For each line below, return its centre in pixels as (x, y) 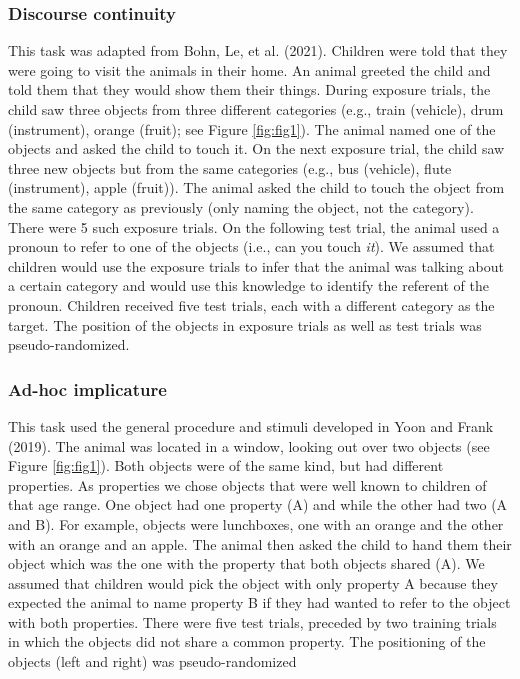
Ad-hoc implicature (87, 388)
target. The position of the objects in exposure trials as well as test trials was (245, 324)
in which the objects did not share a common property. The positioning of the (247, 641)
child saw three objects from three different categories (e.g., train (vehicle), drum (256, 109)
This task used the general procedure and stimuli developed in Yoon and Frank (251, 425)
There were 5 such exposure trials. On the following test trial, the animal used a (254, 226)
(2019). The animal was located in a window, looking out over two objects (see (249, 445)
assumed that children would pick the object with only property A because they (253, 582)
